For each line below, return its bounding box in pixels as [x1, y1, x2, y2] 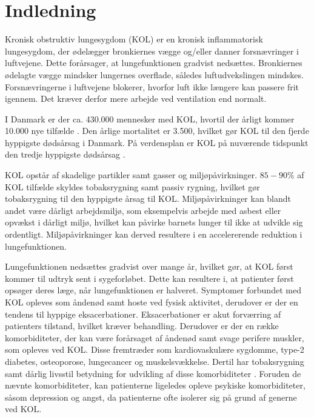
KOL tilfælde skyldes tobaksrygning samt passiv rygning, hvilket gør [5, 180, 260, 193]
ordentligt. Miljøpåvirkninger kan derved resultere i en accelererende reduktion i [5, 228, 302, 241]
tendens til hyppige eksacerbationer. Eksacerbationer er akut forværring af [5, 307, 281, 320]
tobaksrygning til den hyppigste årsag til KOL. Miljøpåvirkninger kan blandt [5, 192, 292, 205]
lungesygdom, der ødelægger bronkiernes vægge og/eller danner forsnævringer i [5, 44, 299, 57]
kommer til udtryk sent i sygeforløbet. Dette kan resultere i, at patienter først [5, 272, 294, 284]
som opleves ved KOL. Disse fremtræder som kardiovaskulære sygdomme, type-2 [5, 343, 304, 356]
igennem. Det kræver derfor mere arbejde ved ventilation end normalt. [5, 92, 267, 105]
